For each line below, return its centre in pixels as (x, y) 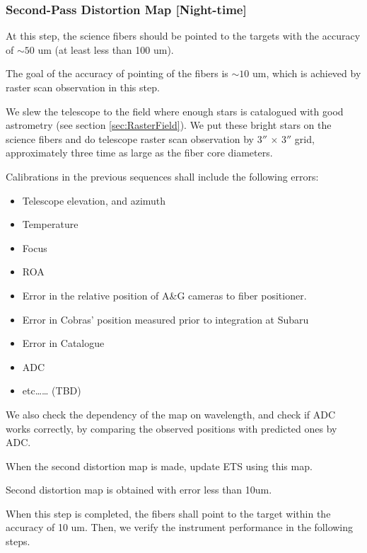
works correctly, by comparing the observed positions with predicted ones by (171, 428)
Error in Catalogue (63, 343)
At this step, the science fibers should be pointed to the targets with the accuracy (183, 36)
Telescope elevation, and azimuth (94, 200)
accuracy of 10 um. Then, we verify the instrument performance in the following (180, 527)
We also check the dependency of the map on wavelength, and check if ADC (171, 414)
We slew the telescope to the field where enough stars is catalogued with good (175, 111)
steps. (18, 541)
